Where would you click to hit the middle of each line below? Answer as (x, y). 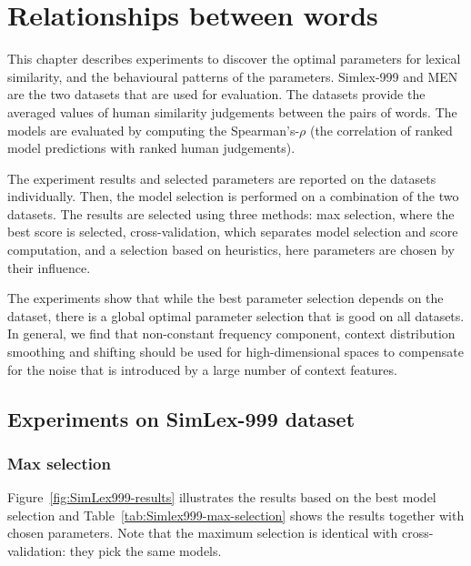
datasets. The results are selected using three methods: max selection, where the (231, 213)
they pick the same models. (145, 551)
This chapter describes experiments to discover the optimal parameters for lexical (234, 59)
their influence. (49, 267)
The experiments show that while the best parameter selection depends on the (225, 298)
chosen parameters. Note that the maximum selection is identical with (203, 533)
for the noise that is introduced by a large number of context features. (202, 369)
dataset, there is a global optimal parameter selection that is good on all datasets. (236, 315)
